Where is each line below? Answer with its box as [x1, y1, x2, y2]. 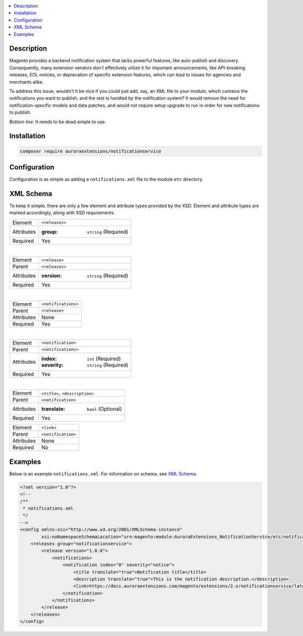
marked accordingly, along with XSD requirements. [9, 210, 116, 216]
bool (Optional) [86, 406, 122, 413]
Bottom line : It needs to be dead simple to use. [9, 119, 106, 125]
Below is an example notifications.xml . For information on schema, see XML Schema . [9, 470, 197, 477]
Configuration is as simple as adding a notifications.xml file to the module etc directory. [9, 176, 204, 182]
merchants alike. [9, 79, 44, 85]
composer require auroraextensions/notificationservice [20, 148, 162, 154]
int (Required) [86, 355, 121, 362]
